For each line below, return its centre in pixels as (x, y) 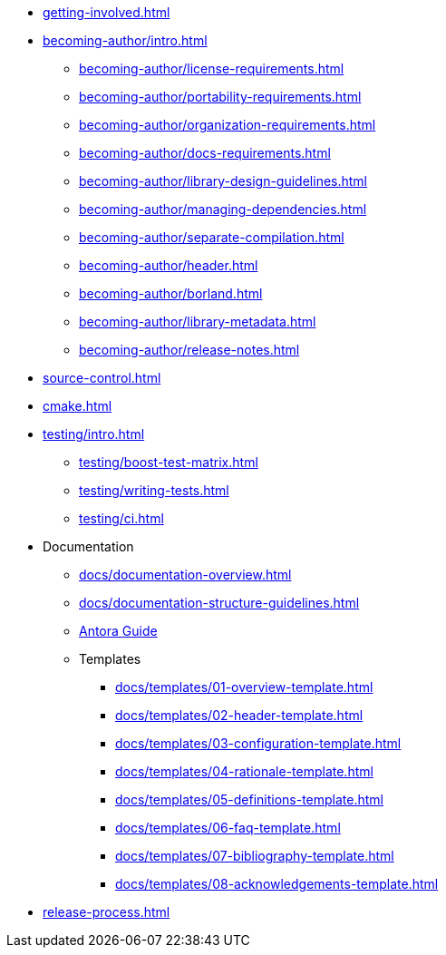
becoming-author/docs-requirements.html (205, 153)
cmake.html (78, 406)
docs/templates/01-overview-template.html (244, 687)
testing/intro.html (94, 434)
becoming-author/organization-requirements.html (228, 125)
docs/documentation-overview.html (185, 575)
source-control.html (102, 378)
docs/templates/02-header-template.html (239, 715)
